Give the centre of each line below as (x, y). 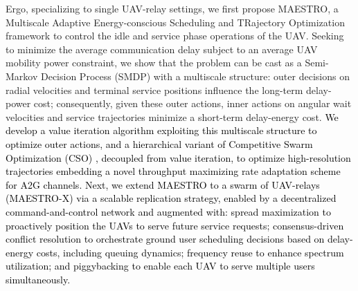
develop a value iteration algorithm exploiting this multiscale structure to (161, 130)
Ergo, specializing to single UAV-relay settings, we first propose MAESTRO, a (172, 8)
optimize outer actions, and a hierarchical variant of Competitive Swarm (159, 143)
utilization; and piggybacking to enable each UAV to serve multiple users (160, 266)
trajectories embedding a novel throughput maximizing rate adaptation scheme (173, 171)
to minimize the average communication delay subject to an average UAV (162, 49)
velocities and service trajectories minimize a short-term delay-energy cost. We (172, 116)
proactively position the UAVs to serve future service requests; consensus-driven (175, 225)
